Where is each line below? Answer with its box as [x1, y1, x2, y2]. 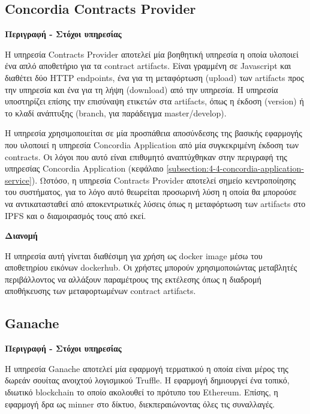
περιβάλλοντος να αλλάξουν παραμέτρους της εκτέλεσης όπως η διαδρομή [5, 272, 261, 285]
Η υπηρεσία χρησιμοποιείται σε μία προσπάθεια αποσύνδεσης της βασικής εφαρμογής [5, 127, 302, 139]
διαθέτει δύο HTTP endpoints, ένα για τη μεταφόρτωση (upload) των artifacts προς [5, 71, 304, 83]
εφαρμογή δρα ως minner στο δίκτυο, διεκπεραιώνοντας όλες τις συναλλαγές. [5, 397, 275, 410]
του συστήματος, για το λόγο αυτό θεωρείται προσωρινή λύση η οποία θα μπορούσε [5, 185, 297, 198]
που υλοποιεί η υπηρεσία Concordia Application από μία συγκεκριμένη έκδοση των [5, 138, 299, 151]
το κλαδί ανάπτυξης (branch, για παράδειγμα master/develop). [5, 106, 227, 119]
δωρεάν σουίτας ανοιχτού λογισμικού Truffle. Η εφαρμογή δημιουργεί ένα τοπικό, [5, 374, 290, 386]
